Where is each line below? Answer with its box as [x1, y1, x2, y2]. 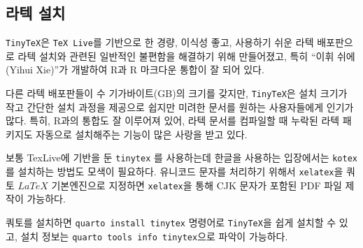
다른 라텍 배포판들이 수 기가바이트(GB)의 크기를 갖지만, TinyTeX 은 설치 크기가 [6, 86, 348, 101]
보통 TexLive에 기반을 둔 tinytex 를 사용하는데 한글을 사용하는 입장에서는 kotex [6, 150, 357, 165]
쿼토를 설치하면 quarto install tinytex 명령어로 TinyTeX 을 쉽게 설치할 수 [6, 215, 336, 230]
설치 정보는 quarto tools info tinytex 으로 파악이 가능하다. [20, 228, 288, 243]
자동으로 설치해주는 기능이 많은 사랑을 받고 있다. [36, 126, 248, 141]
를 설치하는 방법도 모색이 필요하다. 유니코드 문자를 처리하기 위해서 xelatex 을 [6, 164, 343, 179]
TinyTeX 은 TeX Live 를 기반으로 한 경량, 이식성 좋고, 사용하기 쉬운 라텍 [6, 35, 314, 50]
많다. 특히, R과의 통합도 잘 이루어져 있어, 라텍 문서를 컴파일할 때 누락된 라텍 [6, 113, 340, 128]
